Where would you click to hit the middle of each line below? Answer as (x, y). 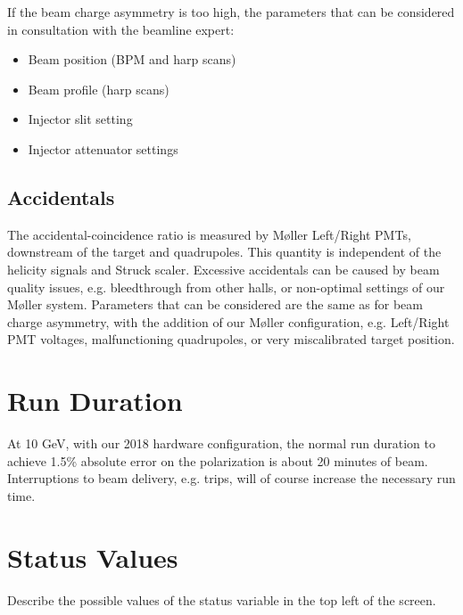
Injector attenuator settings (103, 148)
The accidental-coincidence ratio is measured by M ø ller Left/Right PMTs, (209, 234)
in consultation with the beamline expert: (121, 29)
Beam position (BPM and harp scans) (132, 59)
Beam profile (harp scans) (99, 89)
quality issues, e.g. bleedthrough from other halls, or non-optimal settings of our (226, 287)
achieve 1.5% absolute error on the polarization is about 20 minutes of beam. (218, 460)
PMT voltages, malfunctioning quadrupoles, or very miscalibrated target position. (231, 339)
